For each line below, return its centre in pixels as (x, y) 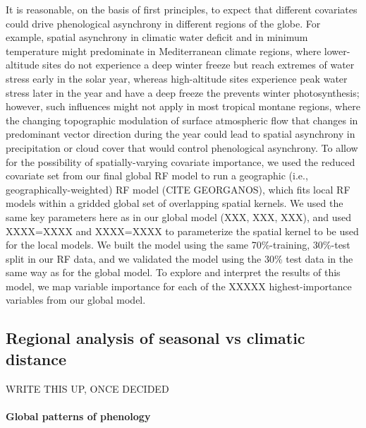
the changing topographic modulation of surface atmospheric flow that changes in (182, 120)
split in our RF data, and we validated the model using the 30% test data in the (179, 258)
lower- (337, 50)
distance (36, 358)
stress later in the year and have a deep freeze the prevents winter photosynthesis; (183, 92)
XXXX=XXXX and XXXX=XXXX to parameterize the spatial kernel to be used (182, 231)
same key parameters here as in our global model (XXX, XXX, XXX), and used (179, 216)
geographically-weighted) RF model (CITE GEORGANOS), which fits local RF (178, 189)
